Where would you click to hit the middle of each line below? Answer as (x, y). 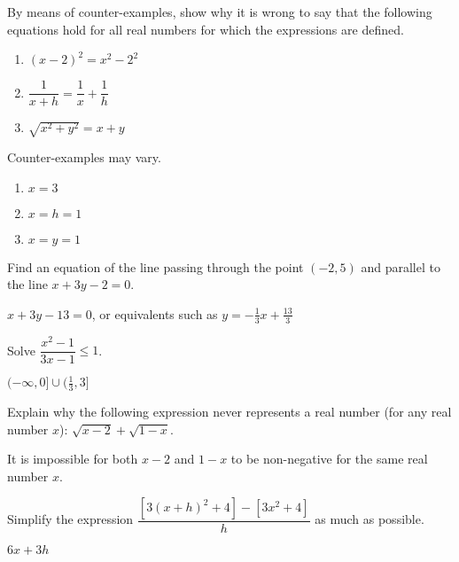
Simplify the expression (70, 519)
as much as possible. (370, 519)
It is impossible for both (73, 459)
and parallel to (401, 266)
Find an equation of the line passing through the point (156, 266)
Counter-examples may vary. (84, 156)
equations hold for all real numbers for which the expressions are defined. (206, 29)
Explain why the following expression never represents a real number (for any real (229, 412)
